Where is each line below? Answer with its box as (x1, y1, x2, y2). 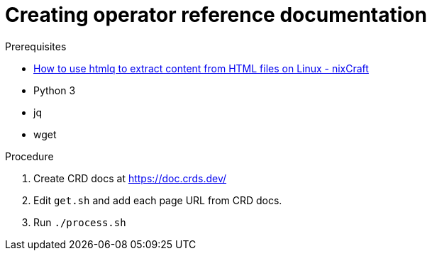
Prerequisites (5, 40, 67, 52)
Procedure (5, 150, 54, 162)
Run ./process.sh (33, 216, 126, 228)
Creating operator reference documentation (5, 3, 427, 27)
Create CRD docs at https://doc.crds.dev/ (33, 172, 227, 184)
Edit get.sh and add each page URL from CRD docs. (33, 194, 282, 206)
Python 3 (33, 84, 76, 96)
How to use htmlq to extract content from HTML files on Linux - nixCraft (33, 62, 369, 74)
